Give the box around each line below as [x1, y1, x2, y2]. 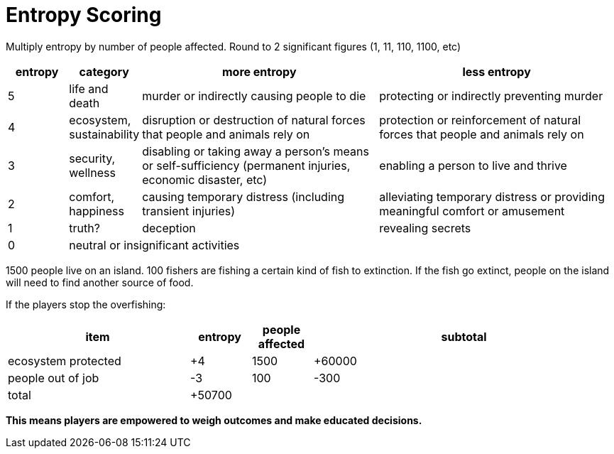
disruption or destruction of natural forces [142, 112, 366, 127]
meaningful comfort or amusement [379, 203, 565, 218]
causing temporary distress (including [142, 189, 345, 204]
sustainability [69, 126, 140, 141]
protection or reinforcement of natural [379, 112, 581, 127]
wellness [69, 165, 116, 180]
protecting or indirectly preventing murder [379, 88, 603, 103]
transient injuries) [142, 203, 236, 218]
